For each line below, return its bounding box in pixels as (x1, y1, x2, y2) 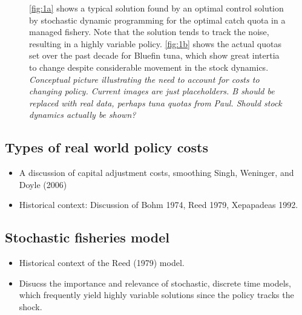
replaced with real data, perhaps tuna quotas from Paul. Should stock (29, 96, 282, 109)
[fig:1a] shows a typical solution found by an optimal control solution (29, 2, 284, 14)
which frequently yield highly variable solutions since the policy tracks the (19, 288, 294, 301)
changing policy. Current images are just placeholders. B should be (29, 85, 275, 97)
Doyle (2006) (19, 178, 67, 190)
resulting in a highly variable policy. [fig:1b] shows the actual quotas (29, 37, 281, 50)
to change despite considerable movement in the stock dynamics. (29, 60, 269, 73)
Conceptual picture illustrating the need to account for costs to (29, 73, 260, 85)
